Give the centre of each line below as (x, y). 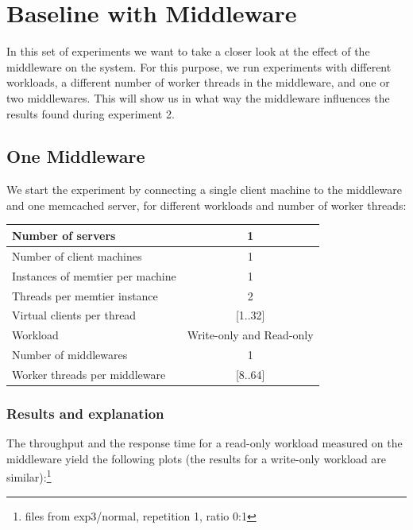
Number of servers (64, 235)
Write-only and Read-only (250, 335)
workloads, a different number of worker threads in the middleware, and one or (198, 82)
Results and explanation (85, 413)
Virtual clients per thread (74, 315)
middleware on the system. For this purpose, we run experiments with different (199, 66)
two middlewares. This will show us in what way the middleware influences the (198, 97)
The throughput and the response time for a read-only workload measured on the (205, 443)
